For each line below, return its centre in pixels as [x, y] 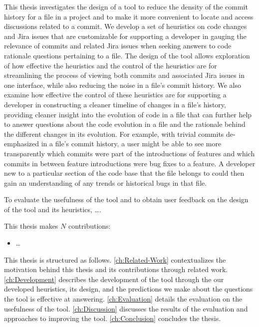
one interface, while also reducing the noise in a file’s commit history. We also [123, 85]
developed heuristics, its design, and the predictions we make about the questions [129, 289]
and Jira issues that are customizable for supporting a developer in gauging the [125, 36]
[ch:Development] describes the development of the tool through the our [114, 279]
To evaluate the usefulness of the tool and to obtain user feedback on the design [126, 199]
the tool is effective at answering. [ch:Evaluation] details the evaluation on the [123, 299]
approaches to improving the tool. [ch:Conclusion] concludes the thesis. [113, 318]
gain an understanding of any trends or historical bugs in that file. [106, 182]
